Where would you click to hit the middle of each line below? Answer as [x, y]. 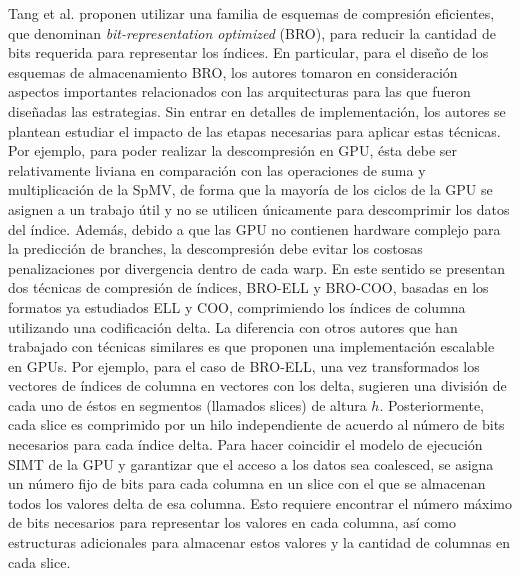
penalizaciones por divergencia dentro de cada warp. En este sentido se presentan [256, 267]
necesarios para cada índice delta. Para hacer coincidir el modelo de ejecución [245, 444]
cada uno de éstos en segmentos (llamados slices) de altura [187, 404]
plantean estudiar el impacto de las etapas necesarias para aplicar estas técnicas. [254, 130]
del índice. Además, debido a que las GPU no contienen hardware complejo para [254, 228]
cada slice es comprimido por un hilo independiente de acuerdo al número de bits [256, 424]
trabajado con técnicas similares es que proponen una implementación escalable [251, 346]
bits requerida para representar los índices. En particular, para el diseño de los [248, 52]
